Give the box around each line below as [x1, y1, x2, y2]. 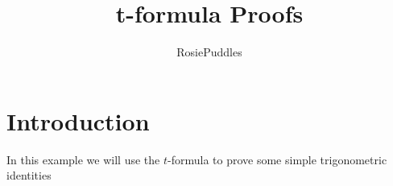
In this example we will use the [6, 151, 160, 167]
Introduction [6, 104, 150, 137]
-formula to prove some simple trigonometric [168, 151, 387, 167]
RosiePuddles [176, 43, 242, 60]
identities [6, 167, 52, 184]
